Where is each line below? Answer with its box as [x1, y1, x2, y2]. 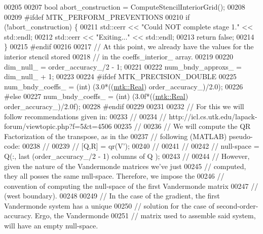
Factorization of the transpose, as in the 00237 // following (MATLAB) [4, 130, 227, 141]
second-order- [216, 200, 258, 211]
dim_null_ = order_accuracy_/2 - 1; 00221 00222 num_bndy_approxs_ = [4, 61, 242, 72]
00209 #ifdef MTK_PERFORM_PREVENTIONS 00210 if [4, 11, 190, 22]
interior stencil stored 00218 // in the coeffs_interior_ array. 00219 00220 [4, 51, 234, 61]
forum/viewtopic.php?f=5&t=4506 [4, 121, 112, 131]
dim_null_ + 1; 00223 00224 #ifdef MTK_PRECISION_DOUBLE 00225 [4, 71, 237, 82]
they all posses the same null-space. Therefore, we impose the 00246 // [4, 171, 224, 181]
